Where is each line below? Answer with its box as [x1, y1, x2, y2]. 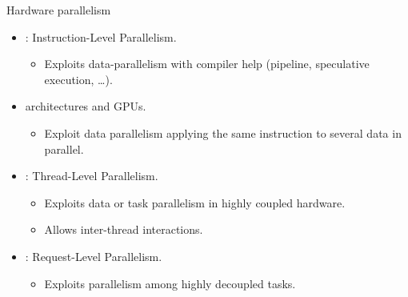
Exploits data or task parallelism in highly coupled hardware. [44, 194, 346, 211]
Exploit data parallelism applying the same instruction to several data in [44, 124, 402, 141]
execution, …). [44, 70, 113, 87]
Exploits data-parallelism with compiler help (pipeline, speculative [44, 55, 370, 72]
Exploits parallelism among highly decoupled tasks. [44, 275, 296, 291]
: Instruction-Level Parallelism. [25, 28, 177, 45]
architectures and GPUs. [25, 98, 146, 114]
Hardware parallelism [6, 2, 111, 18]
